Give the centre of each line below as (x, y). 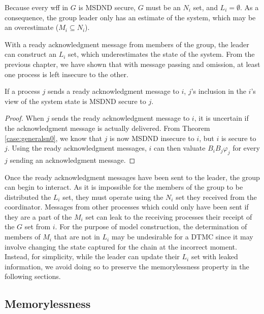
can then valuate (180, 148)
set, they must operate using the (113, 197)
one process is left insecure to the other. (67, 74)
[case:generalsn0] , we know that (53, 138)
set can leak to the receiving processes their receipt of (169, 216)
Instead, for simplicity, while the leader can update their (92, 256)
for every (246, 148)
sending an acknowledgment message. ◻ (73, 160)
